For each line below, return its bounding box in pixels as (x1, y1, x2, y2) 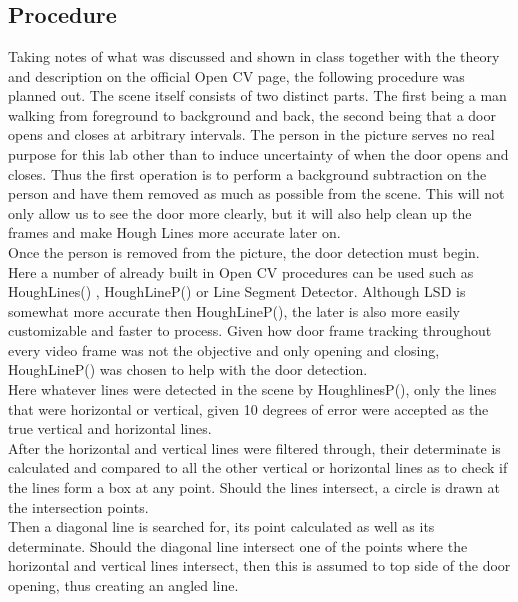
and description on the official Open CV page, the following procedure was (8, 65, 465, 86)
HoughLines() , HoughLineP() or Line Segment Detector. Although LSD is (8, 281, 466, 302)
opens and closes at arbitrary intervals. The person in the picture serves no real (8, 124, 495, 145)
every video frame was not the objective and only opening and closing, (8, 339, 440, 360)
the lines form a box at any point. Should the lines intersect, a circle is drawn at (8, 477, 501, 498)
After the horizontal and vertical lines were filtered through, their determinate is (8, 437, 501, 458)
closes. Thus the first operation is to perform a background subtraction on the (8, 163, 487, 184)
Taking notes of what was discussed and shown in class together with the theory (8, 45, 500, 66)
